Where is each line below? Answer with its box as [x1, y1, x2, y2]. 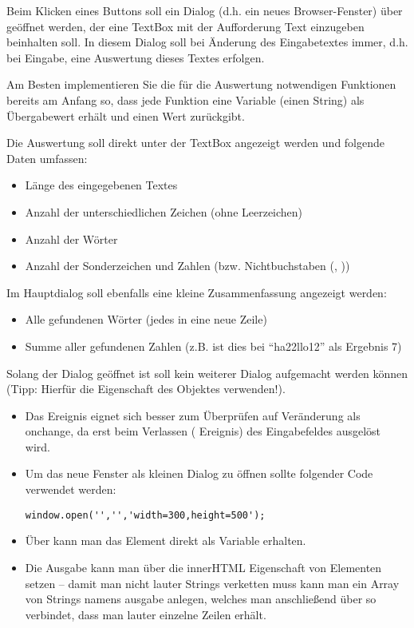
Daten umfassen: [6, 149, 88, 166]
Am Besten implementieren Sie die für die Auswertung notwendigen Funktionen [6, 76, 396, 93]
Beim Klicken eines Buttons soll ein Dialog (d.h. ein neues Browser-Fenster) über [6, 2, 403, 18]
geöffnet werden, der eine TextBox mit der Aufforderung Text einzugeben [6, 18, 365, 34]
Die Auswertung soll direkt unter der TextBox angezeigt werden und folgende [6, 134, 385, 151]
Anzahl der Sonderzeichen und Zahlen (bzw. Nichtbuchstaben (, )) [25, 257, 350, 274]
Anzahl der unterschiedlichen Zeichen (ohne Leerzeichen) [25, 203, 303, 220]
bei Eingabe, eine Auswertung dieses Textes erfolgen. [6, 49, 265, 66]
